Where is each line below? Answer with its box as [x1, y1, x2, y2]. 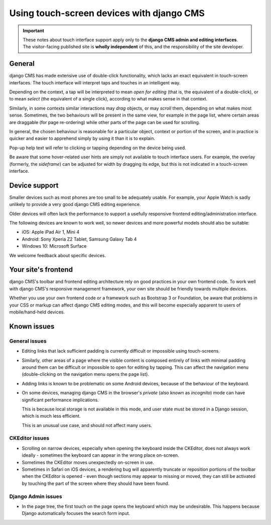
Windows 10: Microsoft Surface [22, 243, 87, 249]
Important [23, 28, 45, 34]
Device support [9, 181, 59, 189]
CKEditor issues [9, 435, 50, 442]
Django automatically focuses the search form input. [22, 510, 130, 516]
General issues [9, 337, 47, 344]
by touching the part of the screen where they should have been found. [22, 480, 170, 486]
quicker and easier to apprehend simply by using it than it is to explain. [9, 136, 156, 142]
